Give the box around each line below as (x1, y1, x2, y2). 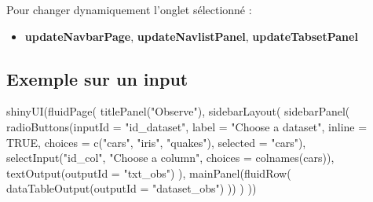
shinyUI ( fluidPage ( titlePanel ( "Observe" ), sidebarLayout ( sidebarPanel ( (6, 103, 350, 119)
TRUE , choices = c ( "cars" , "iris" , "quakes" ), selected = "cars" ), (6, 134, 306, 150)
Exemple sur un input (6, 66, 188, 90)
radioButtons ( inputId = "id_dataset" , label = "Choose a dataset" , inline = (6, 118, 368, 134)
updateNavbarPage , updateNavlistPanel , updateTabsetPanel (24, 28, 358, 44)
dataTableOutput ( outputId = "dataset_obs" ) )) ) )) (6, 180, 257, 196)
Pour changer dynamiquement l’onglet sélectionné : (6, 2, 252, 17)
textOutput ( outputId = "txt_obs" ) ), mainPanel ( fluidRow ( (6, 164, 291, 181)
